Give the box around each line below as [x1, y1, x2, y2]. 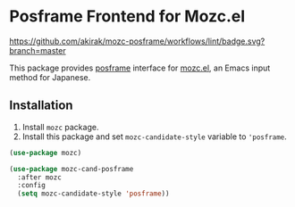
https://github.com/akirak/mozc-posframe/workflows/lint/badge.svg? [9, 36, 265, 46]
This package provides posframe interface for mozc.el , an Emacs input [9, 62, 271, 73]
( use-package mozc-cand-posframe [9, 164, 134, 173]
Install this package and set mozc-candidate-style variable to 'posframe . [21, 131, 288, 142]
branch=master [9, 45, 66, 55]
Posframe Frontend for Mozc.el [9, 6, 246, 27]
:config [17, 181, 46, 190]
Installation [9, 98, 73, 113]
